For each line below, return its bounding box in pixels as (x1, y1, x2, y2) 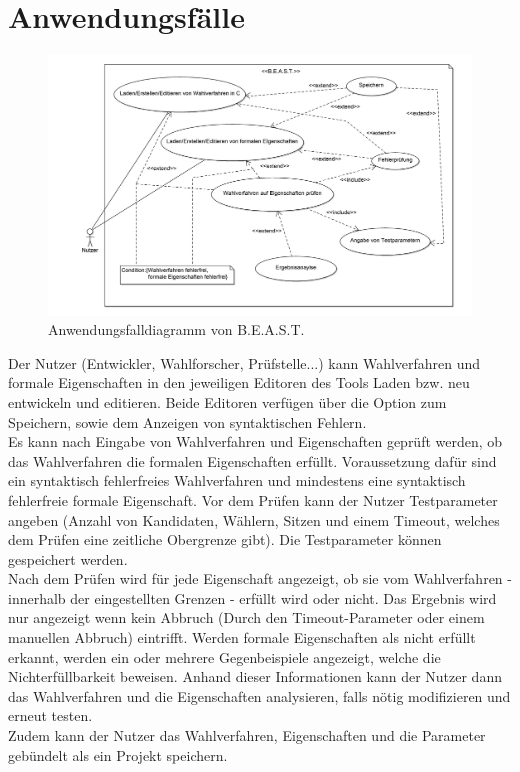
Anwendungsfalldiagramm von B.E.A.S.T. (48, 319, 305, 340)
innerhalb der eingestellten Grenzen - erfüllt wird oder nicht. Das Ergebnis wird (8, 587, 497, 608)
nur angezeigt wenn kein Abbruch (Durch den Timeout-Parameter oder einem (8, 607, 485, 628)
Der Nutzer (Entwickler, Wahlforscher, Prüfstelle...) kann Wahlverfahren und (8, 352, 481, 373)
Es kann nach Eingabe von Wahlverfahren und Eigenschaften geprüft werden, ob (8, 431, 503, 452)
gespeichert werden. (8, 548, 128, 569)
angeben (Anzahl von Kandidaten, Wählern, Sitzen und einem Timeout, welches (8, 509, 500, 530)
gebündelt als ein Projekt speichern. (8, 744, 228, 765)
